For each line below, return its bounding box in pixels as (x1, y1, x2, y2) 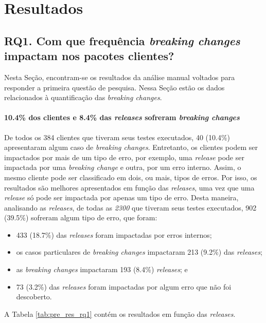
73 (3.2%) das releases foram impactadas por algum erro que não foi (16, 281, 232, 292)
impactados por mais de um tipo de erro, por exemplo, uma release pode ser (4, 151, 244, 162)
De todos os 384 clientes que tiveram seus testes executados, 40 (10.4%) (4, 131, 230, 142)
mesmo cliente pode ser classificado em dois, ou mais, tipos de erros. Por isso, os (4, 172, 257, 182)
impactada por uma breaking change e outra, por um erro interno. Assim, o (4, 162, 241, 173)
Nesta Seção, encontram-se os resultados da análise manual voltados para (4, 71, 235, 82)
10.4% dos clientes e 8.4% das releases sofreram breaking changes (4, 112, 240, 123)
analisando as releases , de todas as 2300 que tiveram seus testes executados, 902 (4, 202, 257, 213)
